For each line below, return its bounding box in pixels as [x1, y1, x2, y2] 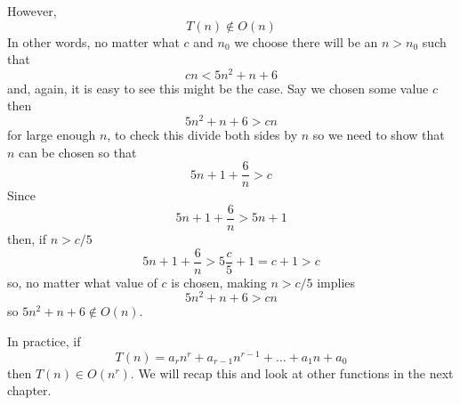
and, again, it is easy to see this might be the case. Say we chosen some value [7, 78, 429, 97]
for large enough [7, 126, 96, 144]
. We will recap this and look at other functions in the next [130, 363, 454, 382]
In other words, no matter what [7, 32, 180, 51]
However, [7, 2, 57, 20]
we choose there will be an [234, 32, 378, 51]
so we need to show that [312, 126, 445, 144]
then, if [7, 230, 46, 248]
